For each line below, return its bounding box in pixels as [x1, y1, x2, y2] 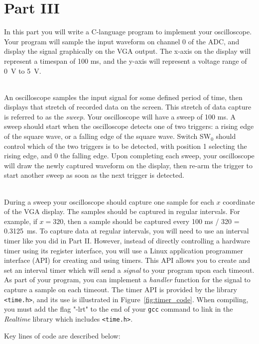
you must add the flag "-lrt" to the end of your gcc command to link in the [4, 304, 233, 314]
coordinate [223, 196, 255, 207]
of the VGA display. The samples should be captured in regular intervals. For [4, 206, 240, 217]
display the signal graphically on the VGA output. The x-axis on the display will [4, 46, 251, 56]
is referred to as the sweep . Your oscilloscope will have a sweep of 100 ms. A [4, 111, 236, 121]
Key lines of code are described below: [4, 330, 121, 341]
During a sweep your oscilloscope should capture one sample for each [4, 196, 214, 207]
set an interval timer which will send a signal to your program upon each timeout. [4, 264, 255, 275]
